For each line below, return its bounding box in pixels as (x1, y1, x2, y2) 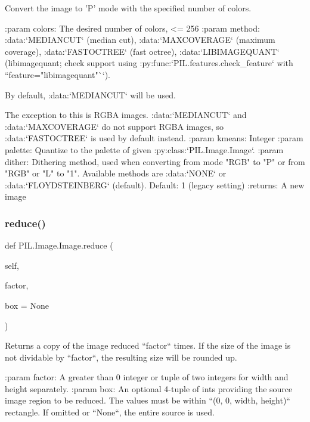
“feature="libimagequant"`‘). (5, 68, 110, 80)
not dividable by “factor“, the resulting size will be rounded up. (5, 350, 237, 363)
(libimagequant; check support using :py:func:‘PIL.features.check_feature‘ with (5, 57, 293, 69)
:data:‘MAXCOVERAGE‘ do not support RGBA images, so (5, 120, 224, 132)
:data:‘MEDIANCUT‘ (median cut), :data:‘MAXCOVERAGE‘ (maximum (5, 33, 275, 46)
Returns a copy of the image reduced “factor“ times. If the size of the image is (5, 339, 291, 352)
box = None (5, 299, 49, 311)
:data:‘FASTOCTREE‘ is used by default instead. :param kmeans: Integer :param (5, 132, 303, 144)
